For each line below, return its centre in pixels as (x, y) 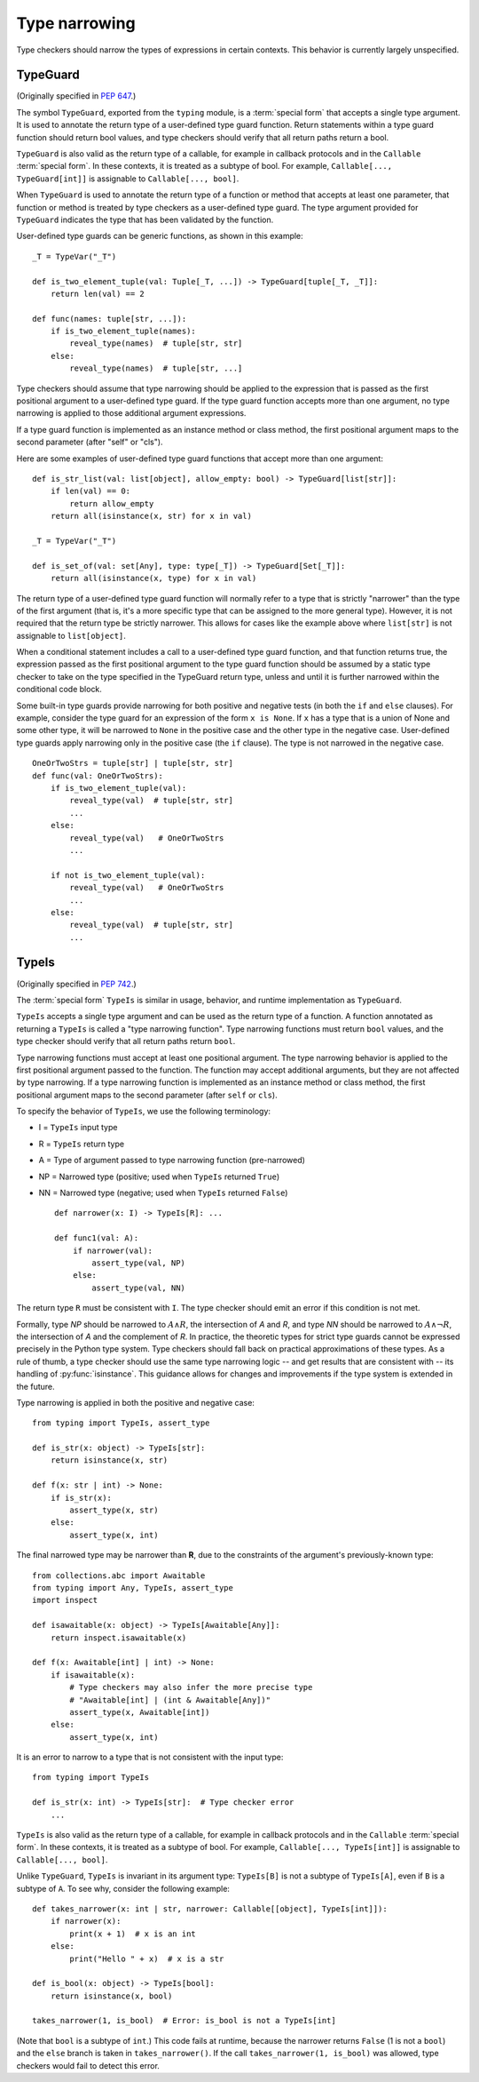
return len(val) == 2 (98, 294)
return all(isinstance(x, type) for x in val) (153, 578)
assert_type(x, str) (114, 1510)
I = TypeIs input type (78, 1128)
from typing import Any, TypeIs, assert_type (133, 1587)
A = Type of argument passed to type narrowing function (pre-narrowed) (172, 1161)
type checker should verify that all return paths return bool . (126, 1041)
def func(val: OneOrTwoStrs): (98, 776)
